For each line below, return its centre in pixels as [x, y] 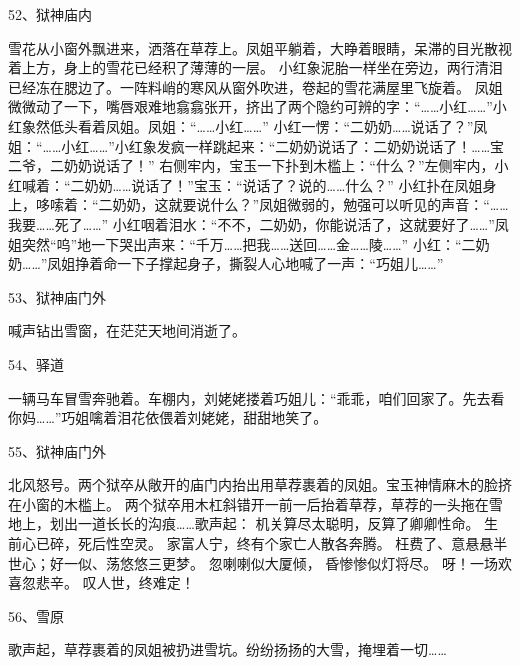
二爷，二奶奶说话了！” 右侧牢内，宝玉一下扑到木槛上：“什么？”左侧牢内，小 [258, 165]
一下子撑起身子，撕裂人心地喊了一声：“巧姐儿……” [280, 263]
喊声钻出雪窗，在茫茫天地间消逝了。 [127, 330]
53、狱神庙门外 [57, 296]
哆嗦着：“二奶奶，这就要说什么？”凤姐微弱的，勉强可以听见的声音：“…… [272, 204]
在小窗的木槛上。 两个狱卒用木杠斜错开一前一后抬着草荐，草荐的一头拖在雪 [255, 503]
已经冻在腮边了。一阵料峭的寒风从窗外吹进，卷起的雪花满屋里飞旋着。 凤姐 [255, 86]
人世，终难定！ [145, 582]
